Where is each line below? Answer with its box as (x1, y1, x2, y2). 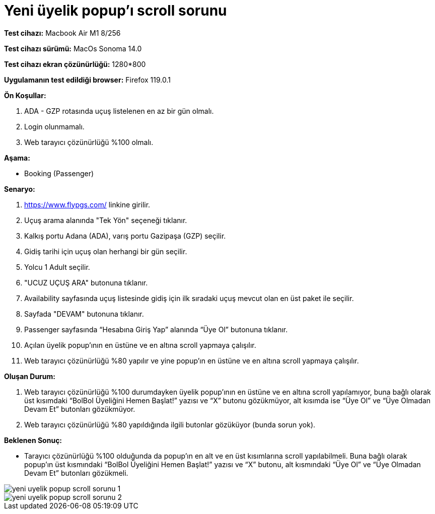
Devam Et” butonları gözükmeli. (24, 468, 128, 477)
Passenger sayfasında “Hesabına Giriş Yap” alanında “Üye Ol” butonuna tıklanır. (24, 325, 288, 334)
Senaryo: (4, 184, 35, 193)
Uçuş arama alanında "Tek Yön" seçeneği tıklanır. (24, 215, 187, 225)
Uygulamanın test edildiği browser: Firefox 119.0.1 (4, 75, 171, 84)
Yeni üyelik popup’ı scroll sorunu (4, 2, 227, 19)
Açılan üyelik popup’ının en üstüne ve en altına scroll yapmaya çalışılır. (24, 340, 256, 349)
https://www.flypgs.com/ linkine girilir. (24, 200, 151, 209)
